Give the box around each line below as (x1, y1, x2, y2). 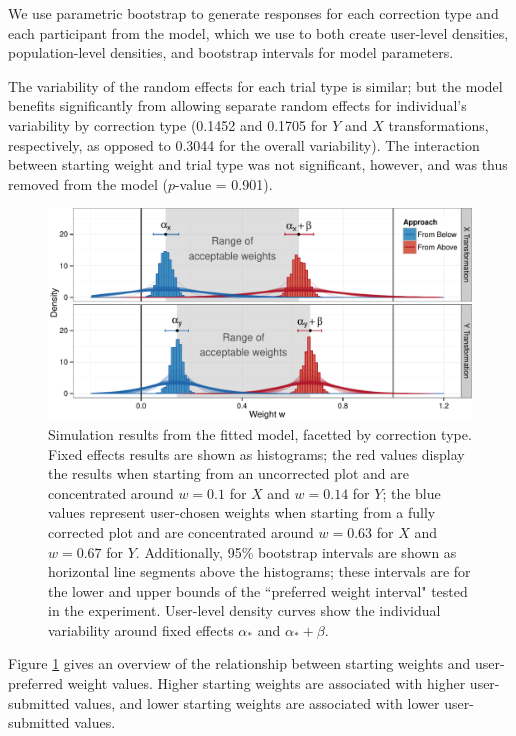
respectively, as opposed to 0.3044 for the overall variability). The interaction (8, 134, 480, 155)
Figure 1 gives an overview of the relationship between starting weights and (8, 653, 471, 674)
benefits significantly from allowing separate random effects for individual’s (8, 95, 467, 116)
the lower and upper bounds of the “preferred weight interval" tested (48, 580, 468, 601)
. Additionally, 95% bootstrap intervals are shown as (135, 541, 457, 562)
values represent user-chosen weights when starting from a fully (48, 502, 436, 523)
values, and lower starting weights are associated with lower (74, 692, 440, 713)
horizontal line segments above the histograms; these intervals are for (48, 561, 471, 582)
